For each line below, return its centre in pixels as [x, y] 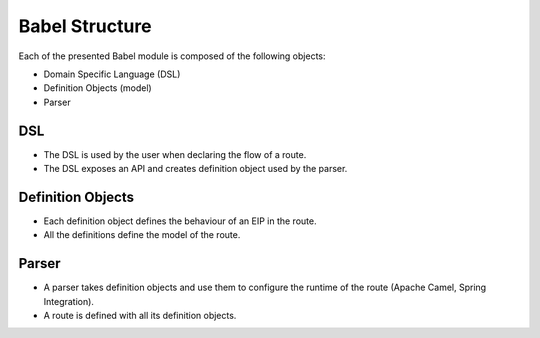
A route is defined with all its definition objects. [140, 315]
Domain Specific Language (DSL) [112, 74]
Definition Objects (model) [97, 88]
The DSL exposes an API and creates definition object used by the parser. [195, 169]
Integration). [69, 301]
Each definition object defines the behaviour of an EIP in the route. [180, 221]
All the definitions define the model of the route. [142, 235]
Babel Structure [85, 26]
